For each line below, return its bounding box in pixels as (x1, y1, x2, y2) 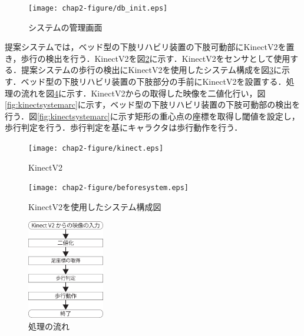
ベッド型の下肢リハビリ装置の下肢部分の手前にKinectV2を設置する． (21, 75, 286, 88)
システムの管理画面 (28, 21, 103, 33)
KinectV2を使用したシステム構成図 (28, 200, 161, 212)
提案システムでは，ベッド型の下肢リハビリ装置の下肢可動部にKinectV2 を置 (5, 41, 295, 53)
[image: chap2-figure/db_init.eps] (28, 4, 168, 12)
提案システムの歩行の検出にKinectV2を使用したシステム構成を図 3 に (21, 64, 282, 76)
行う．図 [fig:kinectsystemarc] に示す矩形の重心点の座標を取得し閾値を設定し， (5, 109, 300, 122)
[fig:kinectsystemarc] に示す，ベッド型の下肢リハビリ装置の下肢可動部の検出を (5, 98, 300, 111)
